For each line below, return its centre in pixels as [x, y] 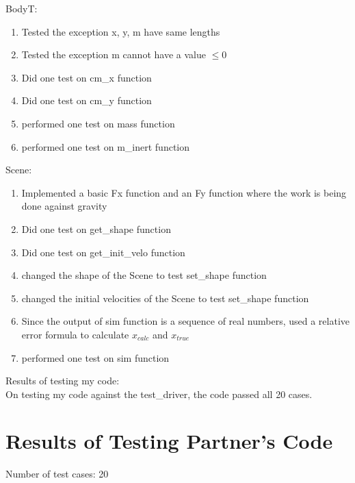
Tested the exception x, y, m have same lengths [121, 31]
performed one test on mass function [98, 123]
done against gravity [64, 206]
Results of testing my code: [63, 381]
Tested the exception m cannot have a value [114, 54]
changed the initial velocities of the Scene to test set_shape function [165, 298]
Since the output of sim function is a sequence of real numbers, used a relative [186, 321]
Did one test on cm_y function [87, 100]
